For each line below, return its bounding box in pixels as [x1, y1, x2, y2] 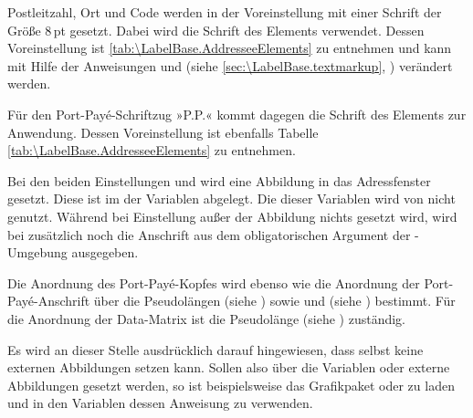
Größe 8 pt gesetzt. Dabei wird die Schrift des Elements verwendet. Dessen [7, 20, 425, 39]
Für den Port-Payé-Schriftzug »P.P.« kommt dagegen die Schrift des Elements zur [7, 104, 467, 123]
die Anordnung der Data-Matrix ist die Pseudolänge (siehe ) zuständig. [7, 308, 406, 328]
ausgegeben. [71, 243, 139, 262]
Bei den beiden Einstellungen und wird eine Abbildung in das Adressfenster [7, 171, 431, 190]
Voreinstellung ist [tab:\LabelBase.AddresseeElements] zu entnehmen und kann [7, 38, 452, 57]
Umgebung [7, 243, 68, 262]
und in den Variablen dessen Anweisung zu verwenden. [7, 393, 313, 413]
